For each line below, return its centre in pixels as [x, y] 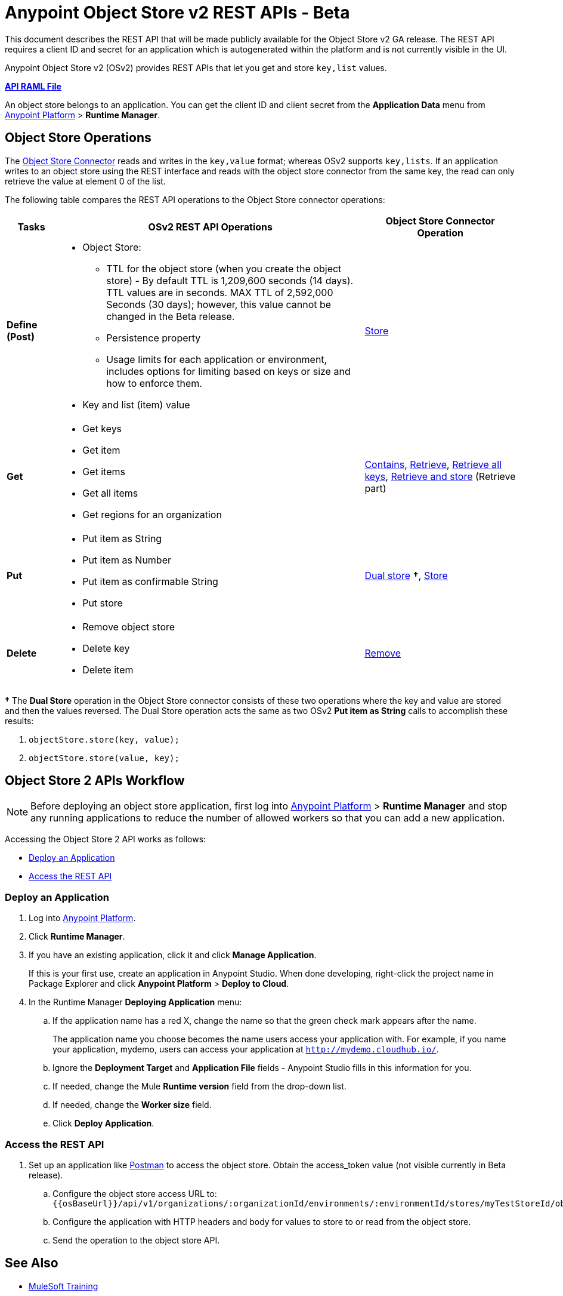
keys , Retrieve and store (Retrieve [440, 476]
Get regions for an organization [152, 514]
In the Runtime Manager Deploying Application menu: [135, 1002]
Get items [104, 471]
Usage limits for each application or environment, [217, 359]
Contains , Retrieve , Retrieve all [433, 464]
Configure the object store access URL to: [135, 1193]
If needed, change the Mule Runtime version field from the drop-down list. [199, 1086]
